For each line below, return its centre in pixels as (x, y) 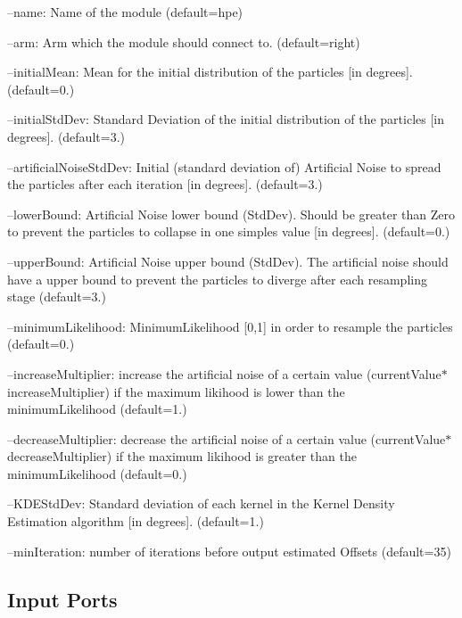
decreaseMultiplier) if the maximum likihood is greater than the (182, 456)
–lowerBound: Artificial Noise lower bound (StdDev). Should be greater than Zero (231, 214)
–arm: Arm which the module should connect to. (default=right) (184, 41)
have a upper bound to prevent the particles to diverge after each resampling (217, 279)
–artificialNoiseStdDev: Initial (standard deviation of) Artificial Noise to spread (224, 166)
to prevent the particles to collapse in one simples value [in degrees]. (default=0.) (229, 231)
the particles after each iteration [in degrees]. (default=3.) (165, 184)
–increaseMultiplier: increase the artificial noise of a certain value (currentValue (224, 373)
